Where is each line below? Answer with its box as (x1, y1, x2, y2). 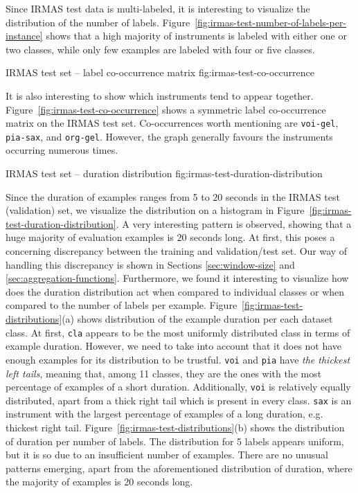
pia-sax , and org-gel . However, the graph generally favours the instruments (6, 129, 333, 143)
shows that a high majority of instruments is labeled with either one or (46, 28, 347, 43)
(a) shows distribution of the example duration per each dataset (62, 312, 333, 325)
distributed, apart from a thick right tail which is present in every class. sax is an (6, 393, 352, 407)
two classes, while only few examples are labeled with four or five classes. (6, 42, 315, 56)
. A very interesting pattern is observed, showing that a (116, 216, 352, 231)
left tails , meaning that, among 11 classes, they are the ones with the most (6, 366, 322, 380)
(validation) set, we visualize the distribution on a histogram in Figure (6, 203, 305, 217)
